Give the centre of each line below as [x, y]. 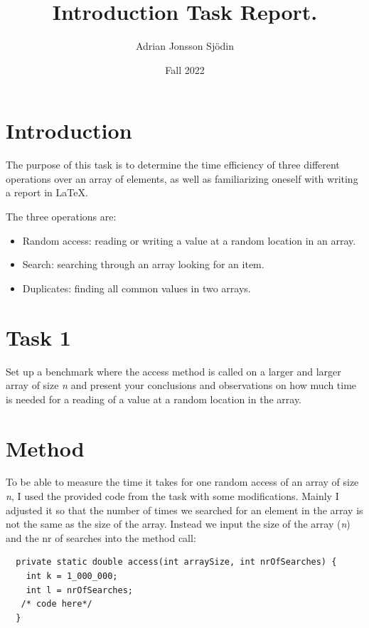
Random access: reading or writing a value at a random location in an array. [189, 240]
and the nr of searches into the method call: [101, 537]
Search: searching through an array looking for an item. [143, 264]
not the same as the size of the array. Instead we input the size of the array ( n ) [178, 524]
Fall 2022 [185, 69]
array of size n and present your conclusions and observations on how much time [181, 385]
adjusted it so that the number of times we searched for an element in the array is [184, 510]
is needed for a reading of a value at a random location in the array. [154, 399]
